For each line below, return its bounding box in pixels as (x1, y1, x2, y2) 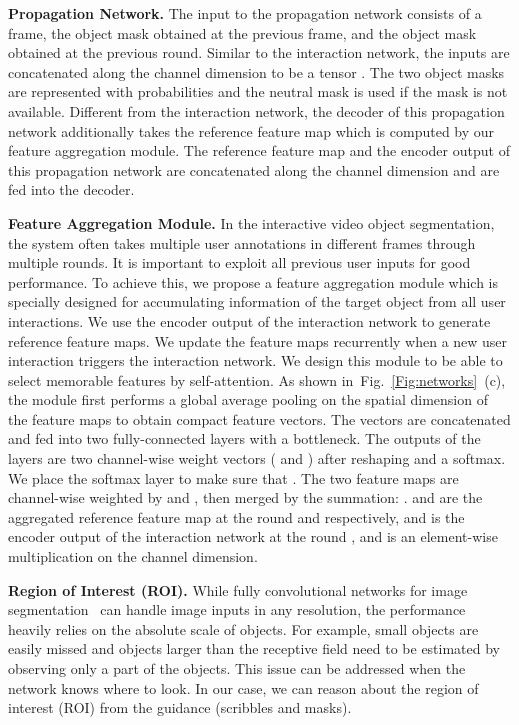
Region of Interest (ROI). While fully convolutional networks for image (8, 579, 468, 600)
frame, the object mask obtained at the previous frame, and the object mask (8, 22, 477, 43)
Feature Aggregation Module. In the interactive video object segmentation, (8, 212, 495, 233)
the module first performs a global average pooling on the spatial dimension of (8, 389, 488, 410)
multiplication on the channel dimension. (8, 546, 258, 567)
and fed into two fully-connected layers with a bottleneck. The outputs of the (8, 428, 481, 449)
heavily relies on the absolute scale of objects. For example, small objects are (8, 618, 479, 639)
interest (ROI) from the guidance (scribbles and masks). (8, 697, 352, 718)
